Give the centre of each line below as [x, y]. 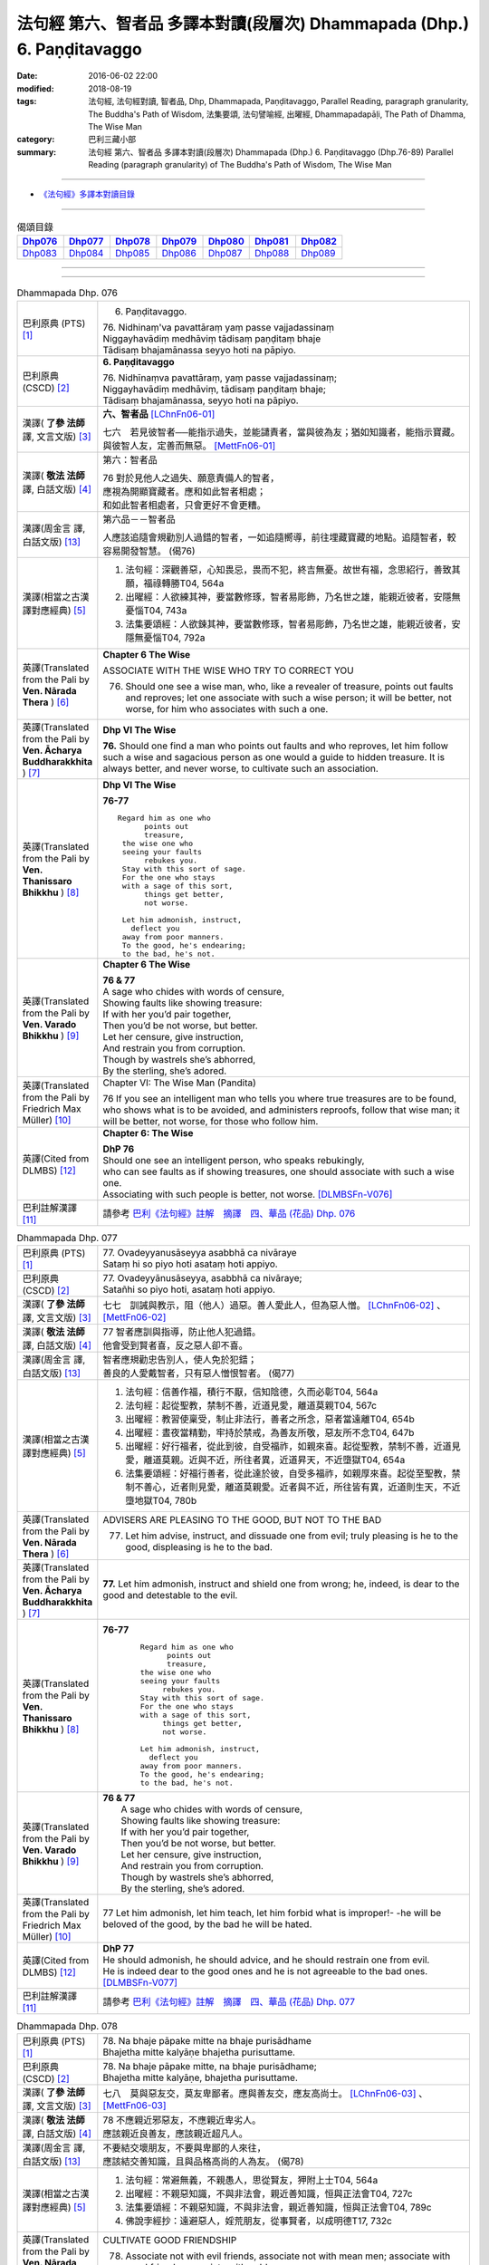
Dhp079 [179, 242]
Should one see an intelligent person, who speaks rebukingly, [234, 1160]
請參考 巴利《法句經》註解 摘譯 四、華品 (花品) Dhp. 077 [229, 2001]
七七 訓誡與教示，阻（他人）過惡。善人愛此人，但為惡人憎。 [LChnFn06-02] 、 [274, 1305]
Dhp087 [225, 254]
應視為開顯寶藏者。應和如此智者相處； [184, 491]
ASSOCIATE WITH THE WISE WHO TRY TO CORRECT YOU [229, 670]
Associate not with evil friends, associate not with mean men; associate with [288, 2256]
